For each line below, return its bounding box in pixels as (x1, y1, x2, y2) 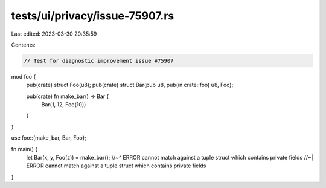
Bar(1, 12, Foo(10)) (41, 101, 86, 108)
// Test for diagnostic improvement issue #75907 (24, 57, 174, 64)
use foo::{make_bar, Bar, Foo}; (11, 134, 87, 141)
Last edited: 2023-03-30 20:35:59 (11, 30, 97, 37)
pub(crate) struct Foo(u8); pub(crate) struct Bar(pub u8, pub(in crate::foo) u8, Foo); (26, 82, 234, 89)
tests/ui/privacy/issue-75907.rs (11, 9, 174, 22)
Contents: (11, 41, 36, 48)
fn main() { (11, 145, 38, 152)
